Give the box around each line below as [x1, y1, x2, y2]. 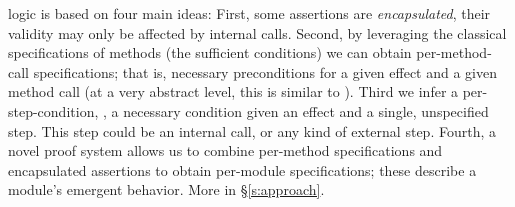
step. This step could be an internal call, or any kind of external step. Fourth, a [8, 120, 496, 141]
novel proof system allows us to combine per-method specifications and [8, 140, 443, 161]
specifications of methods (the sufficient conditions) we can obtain [8, 42, 412, 63]
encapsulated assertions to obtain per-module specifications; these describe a [8, 159, 477, 180]
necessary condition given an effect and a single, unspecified [123, 100, 489, 121]
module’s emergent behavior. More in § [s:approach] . [8, 179, 325, 200]
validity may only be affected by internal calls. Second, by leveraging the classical [8, 22, 507, 43]
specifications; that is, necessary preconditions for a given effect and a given [33, 61, 497, 82]
